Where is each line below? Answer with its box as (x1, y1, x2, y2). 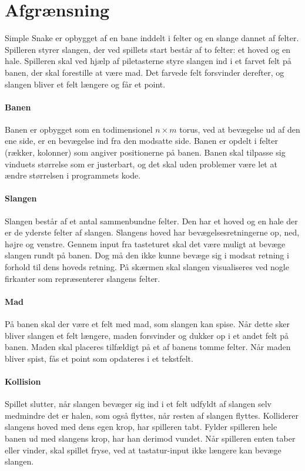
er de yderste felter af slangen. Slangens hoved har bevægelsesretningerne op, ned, (5, 226, 300, 238)
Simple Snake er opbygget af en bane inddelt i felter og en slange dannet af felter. (5, 32, 299, 44)
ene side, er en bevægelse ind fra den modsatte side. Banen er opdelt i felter (5, 134, 278, 147)
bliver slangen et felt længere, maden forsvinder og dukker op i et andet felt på (5, 329, 289, 341)
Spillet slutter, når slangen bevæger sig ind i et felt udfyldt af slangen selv (5, 398, 272, 410)
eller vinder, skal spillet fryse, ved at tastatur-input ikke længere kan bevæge (5, 443, 281, 456)
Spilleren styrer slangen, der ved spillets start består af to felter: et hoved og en (5, 43, 291, 55)
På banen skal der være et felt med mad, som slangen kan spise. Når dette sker (5, 318, 290, 330)
